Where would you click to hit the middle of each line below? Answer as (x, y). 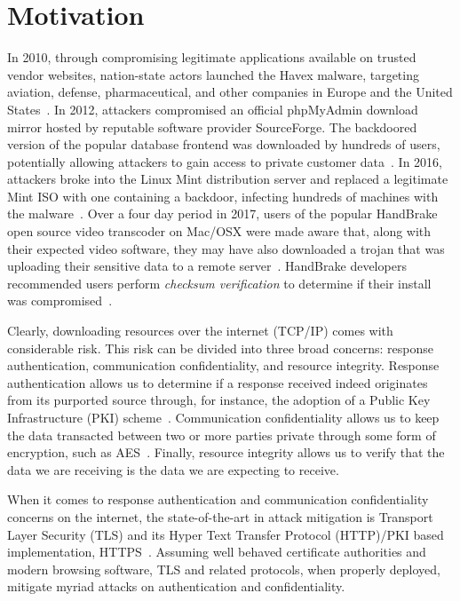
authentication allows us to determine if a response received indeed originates (218, 382)
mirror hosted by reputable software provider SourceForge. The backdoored (212, 127)
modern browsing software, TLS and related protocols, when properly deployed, (224, 569)
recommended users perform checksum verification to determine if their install (219, 283)
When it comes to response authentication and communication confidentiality (218, 499)
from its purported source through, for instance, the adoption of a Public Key (219, 400)
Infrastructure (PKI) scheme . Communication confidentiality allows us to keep (223, 417)
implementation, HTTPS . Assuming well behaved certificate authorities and (217, 552)
